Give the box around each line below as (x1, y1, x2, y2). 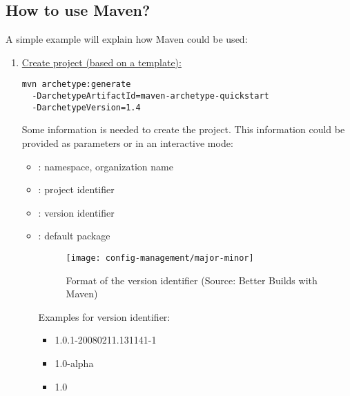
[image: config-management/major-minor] (66, 253, 254, 263)
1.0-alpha (55, 355, 94, 370)
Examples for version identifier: (38, 309, 171, 324)
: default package (38, 228, 110, 243)
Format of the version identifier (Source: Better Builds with (66, 273, 318, 287)
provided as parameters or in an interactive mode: (21, 135, 233, 150)
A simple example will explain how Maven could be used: (6, 32, 248, 46)
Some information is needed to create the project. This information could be (21, 122, 345, 137)
